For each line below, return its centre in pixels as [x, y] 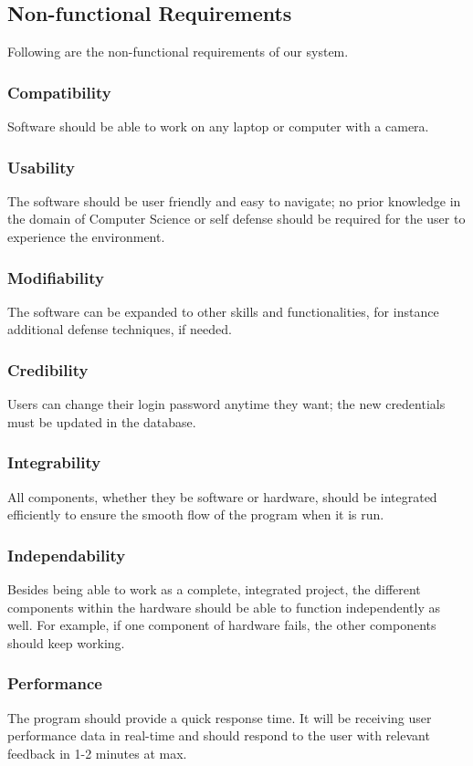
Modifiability [56, 277]
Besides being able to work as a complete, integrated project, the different [214, 589]
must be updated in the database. [102, 421]
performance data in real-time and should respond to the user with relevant [219, 735]
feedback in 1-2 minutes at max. [97, 753]
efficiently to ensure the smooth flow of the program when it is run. [196, 514]
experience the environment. [86, 237]
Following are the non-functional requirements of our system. [178, 52]
